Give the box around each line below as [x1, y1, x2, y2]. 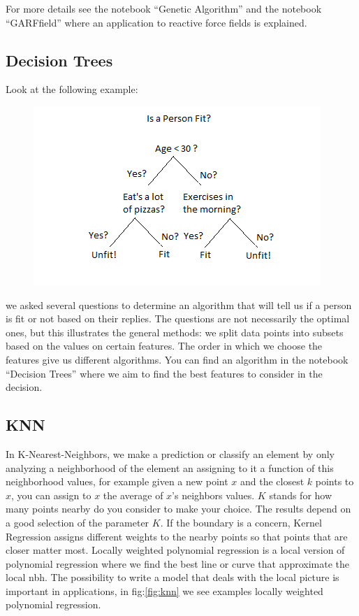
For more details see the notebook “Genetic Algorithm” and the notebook [6, 1, 322, 15]
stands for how [269, 487, 332, 502]
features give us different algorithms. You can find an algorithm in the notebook [6, 352, 349, 366]
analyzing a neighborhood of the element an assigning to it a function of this [6, 460, 334, 475]
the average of [103, 487, 163, 502]
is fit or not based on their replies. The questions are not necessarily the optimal [6, 311, 350, 326]
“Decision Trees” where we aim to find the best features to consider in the [6, 366, 323, 380]
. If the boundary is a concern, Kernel [160, 515, 322, 529]
